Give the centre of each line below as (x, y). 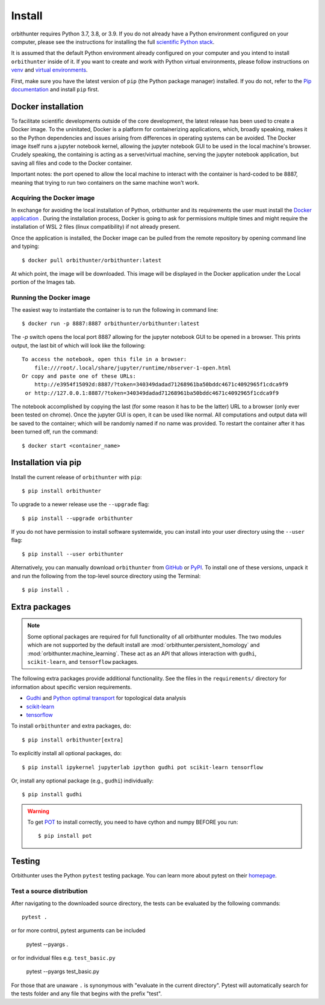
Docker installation (47, 106)
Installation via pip (46, 462)
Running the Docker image (51, 298)
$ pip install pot (65, 836)
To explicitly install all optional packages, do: (67, 753)
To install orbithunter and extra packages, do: (71, 726)
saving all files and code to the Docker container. (72, 163)
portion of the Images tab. (43, 282)
